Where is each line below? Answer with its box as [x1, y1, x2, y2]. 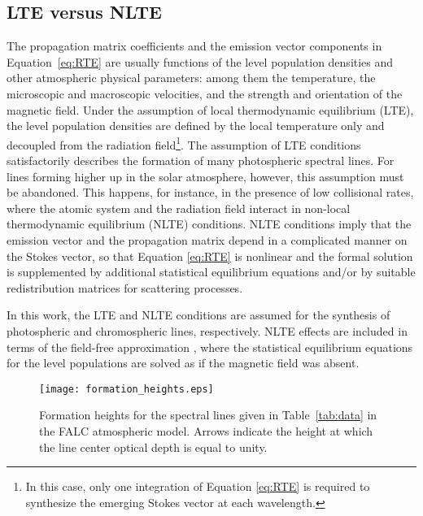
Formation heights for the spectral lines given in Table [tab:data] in [39, 406, 377, 423]
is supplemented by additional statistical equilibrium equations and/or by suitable [7, 263, 416, 280]
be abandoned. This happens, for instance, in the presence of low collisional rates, [7, 184, 414, 201]
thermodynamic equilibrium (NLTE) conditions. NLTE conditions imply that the [7, 215, 412, 232]
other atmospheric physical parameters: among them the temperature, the [7, 69, 376, 86]
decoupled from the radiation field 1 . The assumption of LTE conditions [7, 133, 361, 153]
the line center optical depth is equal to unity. [39, 438, 268, 455]
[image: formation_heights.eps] [39, 383, 214, 395]
